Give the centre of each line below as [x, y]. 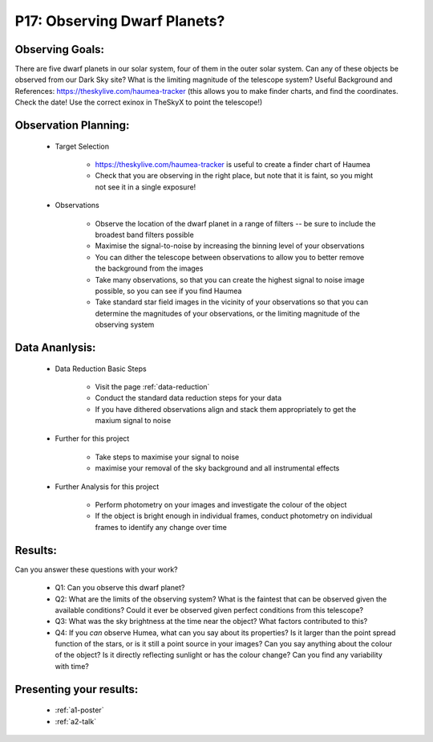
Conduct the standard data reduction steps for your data [188, 398]
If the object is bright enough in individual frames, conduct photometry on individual [234, 516]
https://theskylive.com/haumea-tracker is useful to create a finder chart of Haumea [233, 165]
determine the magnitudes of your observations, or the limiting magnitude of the [227, 313]
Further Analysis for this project [107, 487]
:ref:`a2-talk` [75, 721]
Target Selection [82, 146]
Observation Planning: [72, 126]
